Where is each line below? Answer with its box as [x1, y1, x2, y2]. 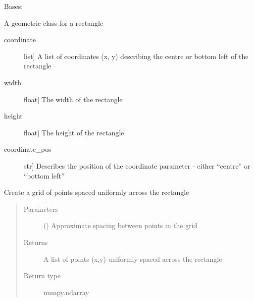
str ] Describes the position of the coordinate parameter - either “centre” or [24, 160, 251, 171]
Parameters [23, 203, 58, 214]
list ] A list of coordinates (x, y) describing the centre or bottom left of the [24, 51, 249, 61]
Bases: [4, 1, 23, 11]
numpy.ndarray [43, 287, 89, 297]
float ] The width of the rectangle [24, 94, 123, 104]
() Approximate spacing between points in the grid [43, 220, 198, 231]
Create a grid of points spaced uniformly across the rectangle [4, 187, 189, 197]
